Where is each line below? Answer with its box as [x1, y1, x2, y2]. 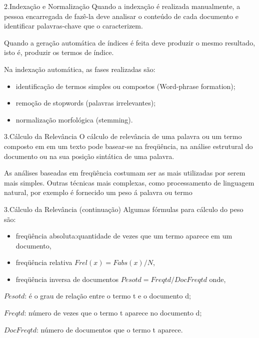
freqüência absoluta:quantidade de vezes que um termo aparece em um [15, 230, 232, 241]
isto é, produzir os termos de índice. [4, 47, 114, 57]
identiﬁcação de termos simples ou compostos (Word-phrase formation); [15, 80, 235, 91]
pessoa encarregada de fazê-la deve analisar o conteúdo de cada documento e [4, 10, 238, 21]
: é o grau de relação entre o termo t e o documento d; [24, 290, 191, 301]
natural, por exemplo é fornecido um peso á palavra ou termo [4, 187, 192, 197]
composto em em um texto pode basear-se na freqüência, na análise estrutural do [4, 140, 253, 151]
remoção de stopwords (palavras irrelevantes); [15, 97, 156, 108]
